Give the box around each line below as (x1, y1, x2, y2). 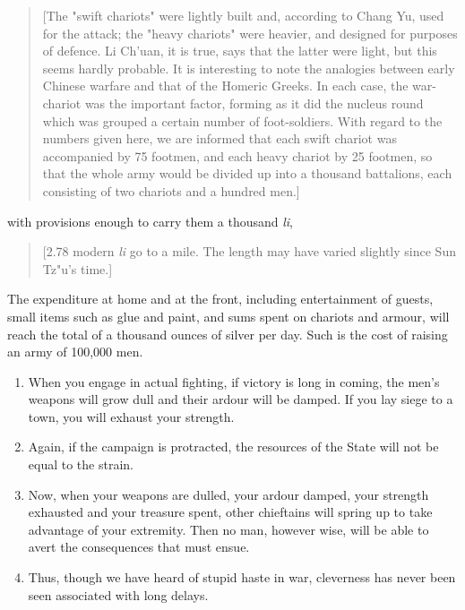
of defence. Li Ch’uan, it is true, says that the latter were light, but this (42, 41, 437, 60)
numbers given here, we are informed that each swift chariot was (42, 129, 397, 148)
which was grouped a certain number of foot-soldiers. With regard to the (42, 111, 443, 130)
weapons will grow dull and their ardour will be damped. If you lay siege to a (28, 390, 453, 408)
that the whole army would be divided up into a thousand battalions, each (42, 164, 452, 183)
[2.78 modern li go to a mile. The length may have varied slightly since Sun (42, 242, 456, 261)
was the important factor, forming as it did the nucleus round (84, 93, 424, 112)
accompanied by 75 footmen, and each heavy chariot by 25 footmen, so (42, 146, 433, 165)
